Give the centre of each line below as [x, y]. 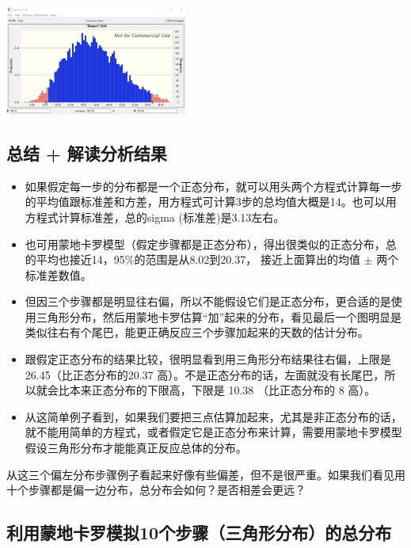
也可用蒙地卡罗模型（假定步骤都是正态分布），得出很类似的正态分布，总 [211, 244]
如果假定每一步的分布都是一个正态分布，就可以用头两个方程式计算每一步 [213, 186]
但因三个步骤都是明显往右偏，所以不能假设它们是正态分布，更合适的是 [208, 301]
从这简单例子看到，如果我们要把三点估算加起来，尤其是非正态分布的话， [213, 416]
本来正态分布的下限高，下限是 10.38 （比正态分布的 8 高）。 [223, 390]
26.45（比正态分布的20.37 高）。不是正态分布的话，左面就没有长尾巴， [205, 374]
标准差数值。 [58, 274]
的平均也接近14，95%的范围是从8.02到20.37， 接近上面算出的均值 [192, 259]
